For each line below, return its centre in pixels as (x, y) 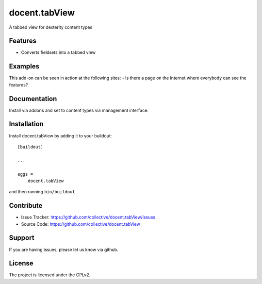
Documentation (33, 99)
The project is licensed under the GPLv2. (50, 275)
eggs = (25, 174)
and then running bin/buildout (42, 192)
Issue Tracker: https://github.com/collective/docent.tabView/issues (88, 217)
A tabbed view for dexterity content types (51, 27)
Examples (24, 66)
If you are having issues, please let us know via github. (64, 250)
